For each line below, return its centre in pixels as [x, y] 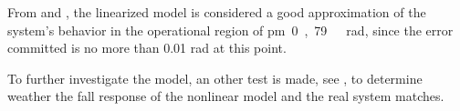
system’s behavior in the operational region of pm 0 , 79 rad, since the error [230, 30]
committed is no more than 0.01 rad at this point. [147, 48]
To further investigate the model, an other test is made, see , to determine [215, 78]
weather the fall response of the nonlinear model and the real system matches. [226, 96]
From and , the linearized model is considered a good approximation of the [217, 12]
